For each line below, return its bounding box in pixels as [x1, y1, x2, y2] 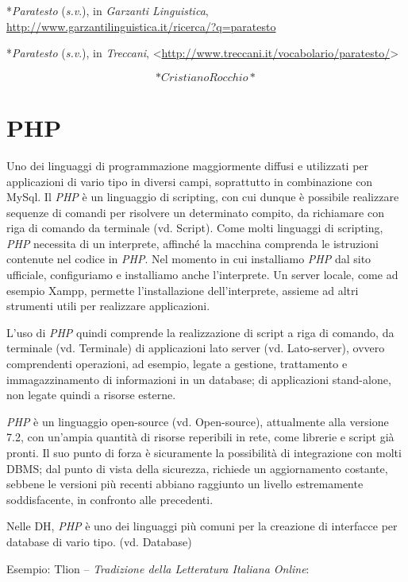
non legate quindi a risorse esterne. [6, 386, 176, 403]
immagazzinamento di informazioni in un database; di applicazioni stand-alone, [6, 371, 391, 387]
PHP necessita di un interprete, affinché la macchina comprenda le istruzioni [6, 235, 379, 251]
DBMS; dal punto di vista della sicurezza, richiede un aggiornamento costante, [6, 460, 388, 476]
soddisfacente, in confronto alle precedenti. [6, 491, 214, 507]
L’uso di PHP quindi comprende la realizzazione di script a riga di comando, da [6, 324, 395, 340]
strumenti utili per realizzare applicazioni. [6, 297, 210, 314]
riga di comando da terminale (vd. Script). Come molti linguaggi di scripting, [6, 219, 383, 236]
